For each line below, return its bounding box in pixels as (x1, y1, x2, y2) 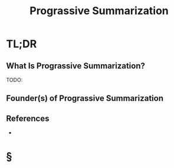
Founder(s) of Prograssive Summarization (6, 93, 164, 104)
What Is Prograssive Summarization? (6, 61, 146, 71)
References (6, 113, 50, 123)
